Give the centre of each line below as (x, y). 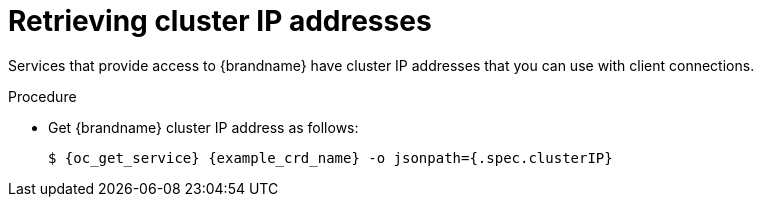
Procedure (42, 96)
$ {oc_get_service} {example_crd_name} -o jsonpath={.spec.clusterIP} (330, 157)
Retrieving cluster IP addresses (220, 21)
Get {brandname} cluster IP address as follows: (203, 127)
